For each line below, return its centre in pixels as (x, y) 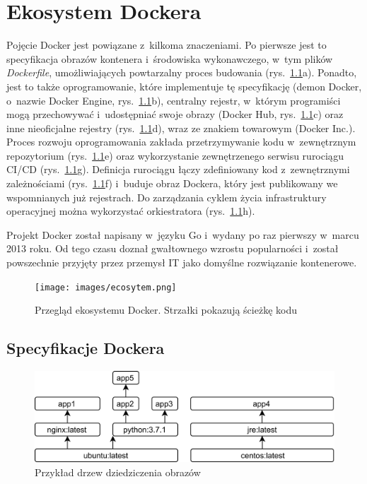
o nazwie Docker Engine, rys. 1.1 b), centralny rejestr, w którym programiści (174, 100)
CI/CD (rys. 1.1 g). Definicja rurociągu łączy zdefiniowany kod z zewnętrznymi (178, 169)
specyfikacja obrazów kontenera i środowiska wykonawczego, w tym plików (170, 58)
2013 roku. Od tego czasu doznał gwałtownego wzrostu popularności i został (173, 248)
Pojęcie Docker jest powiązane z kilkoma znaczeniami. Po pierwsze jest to (167, 45)
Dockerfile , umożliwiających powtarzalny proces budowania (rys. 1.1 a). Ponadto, (182, 72)
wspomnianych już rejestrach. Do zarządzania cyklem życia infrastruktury (167, 197)
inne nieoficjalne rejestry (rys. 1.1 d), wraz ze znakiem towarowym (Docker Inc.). (181, 128)
